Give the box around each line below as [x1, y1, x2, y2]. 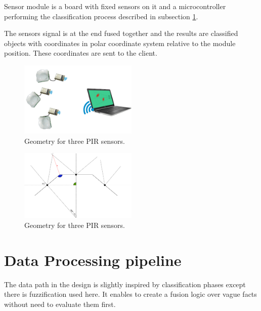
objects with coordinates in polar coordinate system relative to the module [4, 37, 236, 48]
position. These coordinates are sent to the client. [4, 48, 157, 58]
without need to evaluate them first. [4, 298, 116, 309]
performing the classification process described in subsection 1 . [4, 11, 198, 21]
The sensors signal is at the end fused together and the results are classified [4, 28, 238, 38]
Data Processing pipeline [4, 249, 182, 270]
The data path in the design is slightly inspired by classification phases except [4, 279, 246, 289]
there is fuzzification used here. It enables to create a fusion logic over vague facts [4, 289, 257, 299]
